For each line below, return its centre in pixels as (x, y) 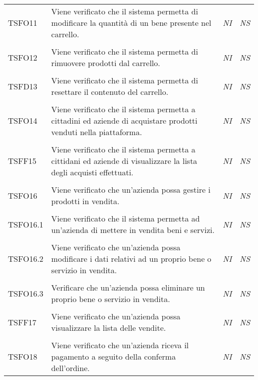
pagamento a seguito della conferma (114, 356)
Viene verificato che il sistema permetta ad (126, 218)
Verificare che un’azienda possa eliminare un (128, 287)
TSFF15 (22, 161)
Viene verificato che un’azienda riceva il (120, 345)
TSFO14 (23, 120)
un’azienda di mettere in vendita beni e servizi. (133, 230)
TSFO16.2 (26, 259)
